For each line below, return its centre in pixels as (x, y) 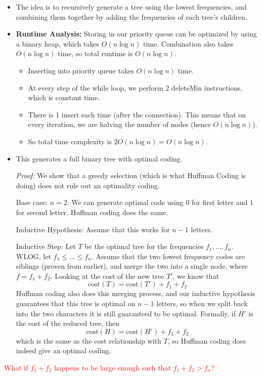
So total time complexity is (70, 141)
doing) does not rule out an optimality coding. (88, 185)
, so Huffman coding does (207, 340)
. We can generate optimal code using (125, 202)
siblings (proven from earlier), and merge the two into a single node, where (132, 266)
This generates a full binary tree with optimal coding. (99, 158)
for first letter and (220, 202)
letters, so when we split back (202, 303)
